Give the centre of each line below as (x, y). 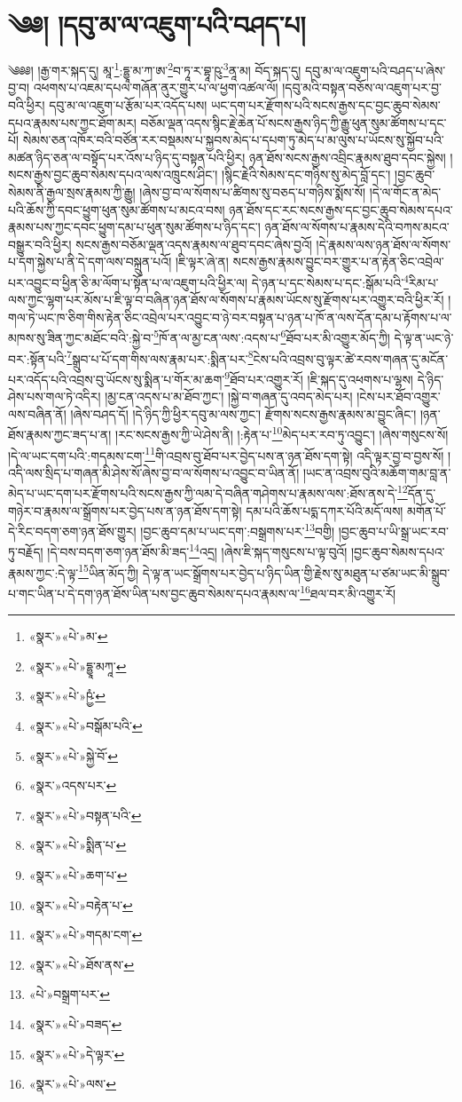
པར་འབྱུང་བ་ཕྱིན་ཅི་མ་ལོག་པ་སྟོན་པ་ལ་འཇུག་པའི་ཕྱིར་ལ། (128, 282)
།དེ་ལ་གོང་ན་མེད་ (405, 191)
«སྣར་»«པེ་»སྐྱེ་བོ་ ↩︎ (73, 755)
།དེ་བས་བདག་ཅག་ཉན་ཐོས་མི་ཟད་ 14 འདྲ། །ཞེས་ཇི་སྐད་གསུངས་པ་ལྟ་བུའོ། (197, 551)
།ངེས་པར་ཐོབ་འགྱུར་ (399, 396)
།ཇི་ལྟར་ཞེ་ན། (202, 262)
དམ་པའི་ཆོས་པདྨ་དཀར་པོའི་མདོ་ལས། (325, 510)
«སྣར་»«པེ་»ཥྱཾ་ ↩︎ (67, 696)
